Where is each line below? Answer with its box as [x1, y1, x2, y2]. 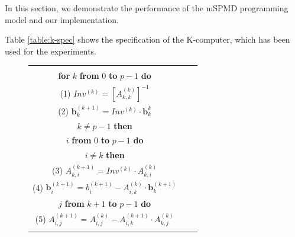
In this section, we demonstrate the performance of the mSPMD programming [5, 2, 288, 14]
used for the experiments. [5, 44, 97, 57]
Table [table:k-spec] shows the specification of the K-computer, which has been [5, 33, 290, 46]
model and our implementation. [5, 13, 119, 25]
